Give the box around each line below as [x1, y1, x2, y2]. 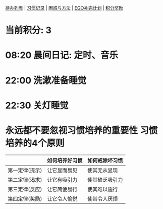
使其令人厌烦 [87, 195, 118, 202]
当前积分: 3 [5, 25, 52, 36]
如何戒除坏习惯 [87, 157, 123, 164]
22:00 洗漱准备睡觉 [5, 74, 87, 86]
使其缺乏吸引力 [87, 176, 123, 183]
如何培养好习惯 [47, 157, 83, 164]
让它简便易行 [47, 186, 78, 193]
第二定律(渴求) [8, 176, 42, 183]
